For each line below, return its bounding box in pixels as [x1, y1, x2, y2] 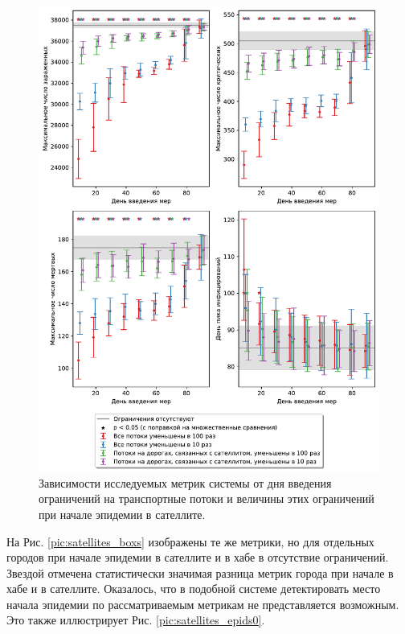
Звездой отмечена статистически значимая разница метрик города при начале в [6, 564, 394, 581]
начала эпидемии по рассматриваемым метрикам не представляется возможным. [6, 595, 399, 612]
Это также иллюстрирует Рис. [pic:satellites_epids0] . [6, 611, 265, 628]
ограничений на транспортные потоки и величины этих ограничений [39, 490, 374, 507]
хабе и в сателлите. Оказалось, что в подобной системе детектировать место [6, 580, 381, 597]
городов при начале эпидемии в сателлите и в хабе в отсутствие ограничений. [6, 549, 389, 566]
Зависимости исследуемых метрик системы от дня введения [39, 474, 332, 491]
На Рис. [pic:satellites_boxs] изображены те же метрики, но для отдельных [6, 533, 374, 550]
